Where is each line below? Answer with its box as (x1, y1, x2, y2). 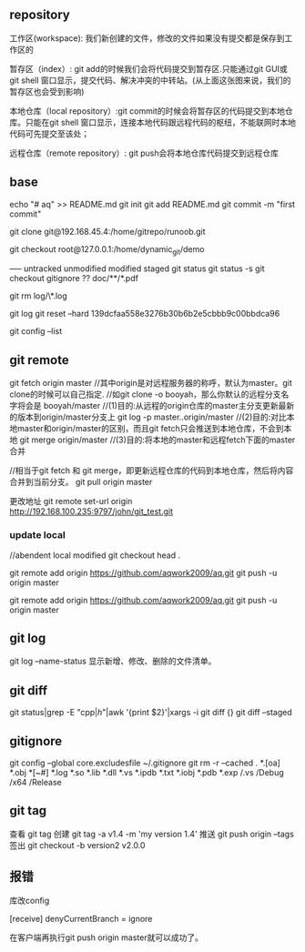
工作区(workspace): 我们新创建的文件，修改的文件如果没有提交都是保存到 (9, 32, 285, 44)
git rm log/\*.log (9, 290, 68, 301)
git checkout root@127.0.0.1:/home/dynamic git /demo (9, 243, 205, 257)
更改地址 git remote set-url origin (9, 496, 133, 507)
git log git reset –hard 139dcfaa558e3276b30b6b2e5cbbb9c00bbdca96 (9, 309, 280, 319)
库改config (9, 895, 50, 906)
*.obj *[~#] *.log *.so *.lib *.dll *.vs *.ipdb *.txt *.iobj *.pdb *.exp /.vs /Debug (9, 766, 284, 777)
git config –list (9, 326, 63, 337)
